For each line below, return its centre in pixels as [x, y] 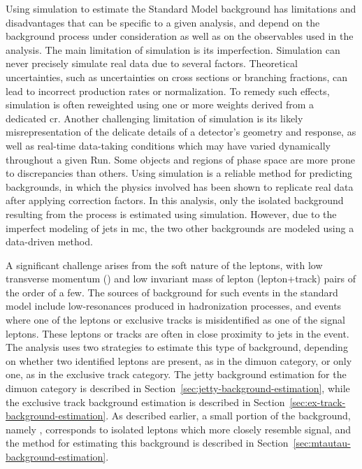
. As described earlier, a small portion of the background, [228, 416]
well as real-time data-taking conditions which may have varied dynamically [168, 145]
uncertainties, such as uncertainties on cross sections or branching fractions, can [176, 77]
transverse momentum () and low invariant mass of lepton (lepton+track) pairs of [181, 279]
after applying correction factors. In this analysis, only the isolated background [175, 200]
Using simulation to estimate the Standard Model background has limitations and [181, 8]
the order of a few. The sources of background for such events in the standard [172, 292]
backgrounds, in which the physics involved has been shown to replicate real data [180, 186]
